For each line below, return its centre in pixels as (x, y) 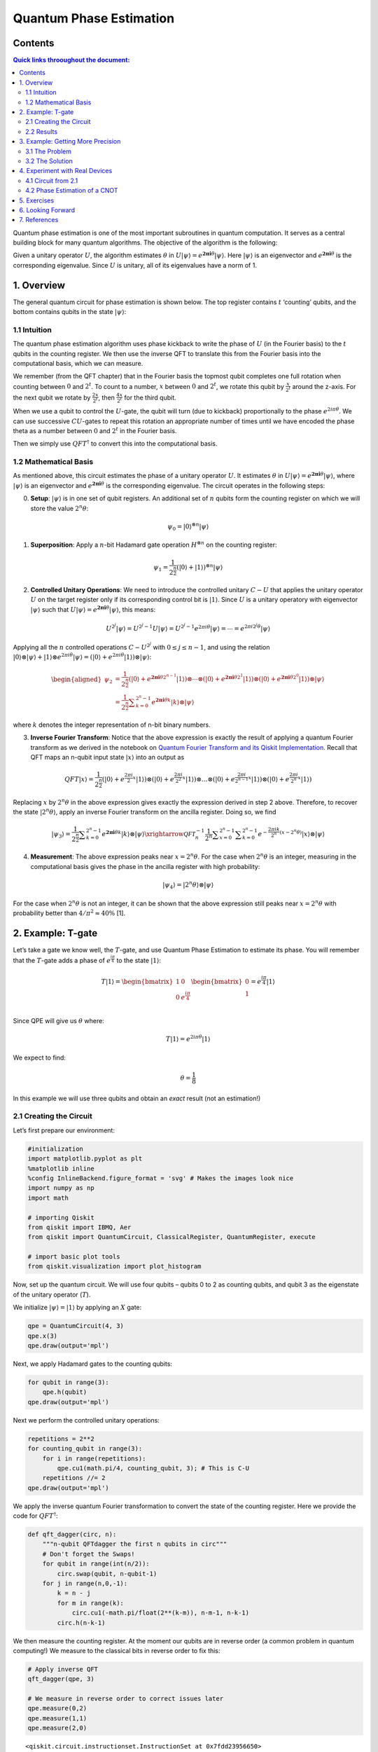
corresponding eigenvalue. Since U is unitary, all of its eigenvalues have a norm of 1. (135, 265)
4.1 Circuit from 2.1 (52, 180)
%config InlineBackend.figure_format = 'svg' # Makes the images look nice (161, 1178)
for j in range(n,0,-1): (85, 1583)
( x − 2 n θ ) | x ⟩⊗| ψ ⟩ (302, 833)
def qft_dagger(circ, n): (72, 1534)
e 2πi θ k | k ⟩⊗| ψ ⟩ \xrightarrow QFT (149, 833)
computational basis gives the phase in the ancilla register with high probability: (145, 866)
